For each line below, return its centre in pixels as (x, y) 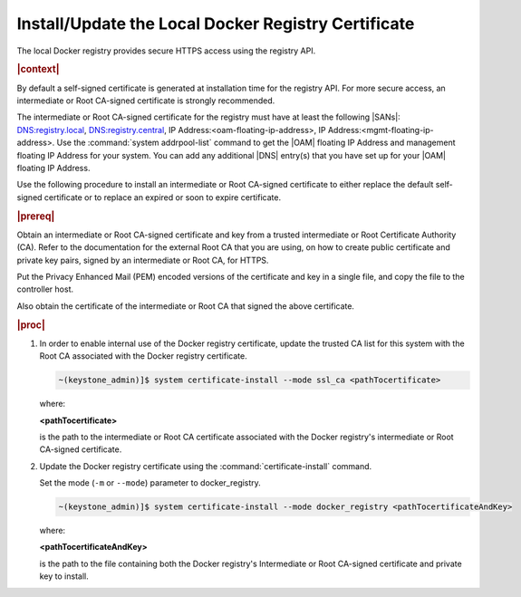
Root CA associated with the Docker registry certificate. (144, 356)
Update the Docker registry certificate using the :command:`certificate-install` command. (206, 466)
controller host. (45, 289)
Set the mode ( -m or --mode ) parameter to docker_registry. (150, 483)
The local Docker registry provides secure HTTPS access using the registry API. (166, 51)
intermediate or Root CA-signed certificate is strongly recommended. (146, 101)
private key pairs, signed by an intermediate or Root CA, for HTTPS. (143, 260)
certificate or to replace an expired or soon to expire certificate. (162, 197)
